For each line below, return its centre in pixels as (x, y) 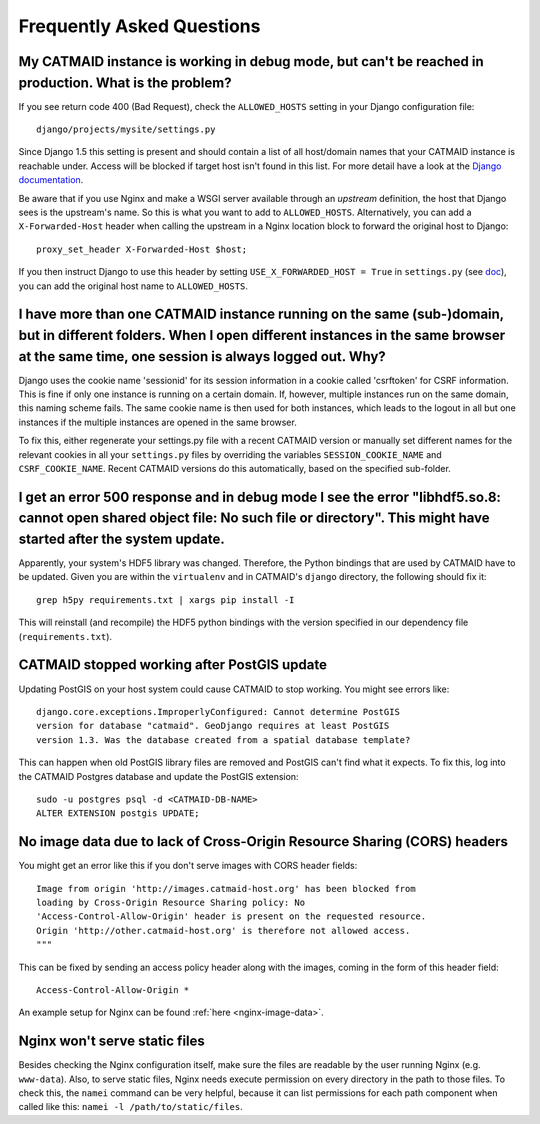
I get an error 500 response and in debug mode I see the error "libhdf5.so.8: (260, 496)
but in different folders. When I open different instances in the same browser (262, 335)
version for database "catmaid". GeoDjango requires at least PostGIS (213, 726)
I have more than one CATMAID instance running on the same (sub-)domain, (261, 314)
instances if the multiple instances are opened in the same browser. (157, 422)
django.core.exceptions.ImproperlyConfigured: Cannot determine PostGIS (218, 711)
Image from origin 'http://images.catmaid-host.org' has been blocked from (226, 888)
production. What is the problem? (125, 82)
